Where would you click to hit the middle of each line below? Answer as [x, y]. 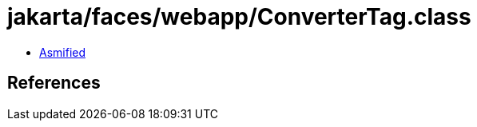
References [54, 83]
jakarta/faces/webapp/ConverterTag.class [239, 17]
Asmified [63, 52]
